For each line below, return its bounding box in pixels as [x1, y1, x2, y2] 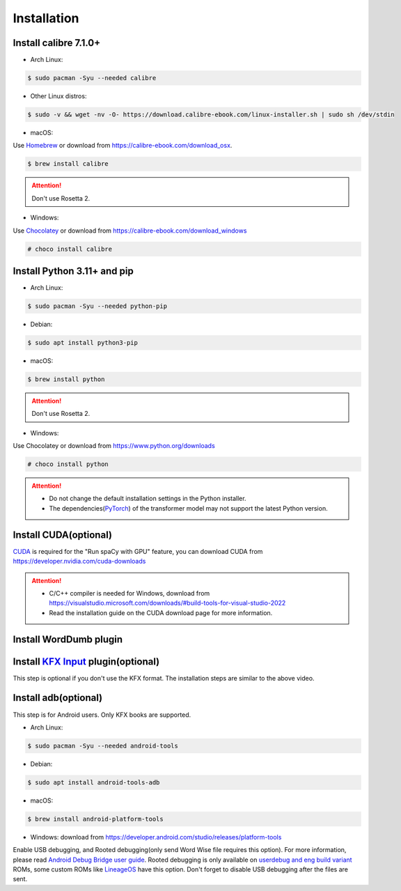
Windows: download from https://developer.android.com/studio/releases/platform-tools [30, 832, 282, 841]
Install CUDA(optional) [13, 529, 113, 541]
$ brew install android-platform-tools [27, 815, 164, 823]
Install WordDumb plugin [13, 633, 123, 645]
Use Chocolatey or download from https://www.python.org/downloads [13, 442, 215, 450]
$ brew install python [27, 375, 105, 383]
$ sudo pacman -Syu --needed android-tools [27, 742, 179, 750]
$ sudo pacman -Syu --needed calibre [27, 74, 157, 82]
